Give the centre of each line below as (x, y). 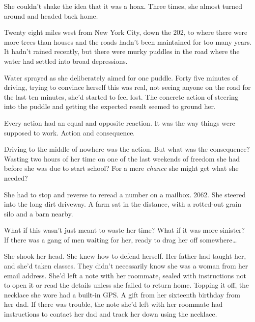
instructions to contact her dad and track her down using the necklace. (111, 314)
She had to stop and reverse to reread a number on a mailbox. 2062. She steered (125, 194)
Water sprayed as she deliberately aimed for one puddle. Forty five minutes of (121, 77)
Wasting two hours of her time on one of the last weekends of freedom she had (122, 158)
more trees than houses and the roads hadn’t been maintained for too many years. (128, 41)
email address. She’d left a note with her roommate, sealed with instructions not (125, 275)
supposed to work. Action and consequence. (70, 132)
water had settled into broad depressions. (66, 61)
